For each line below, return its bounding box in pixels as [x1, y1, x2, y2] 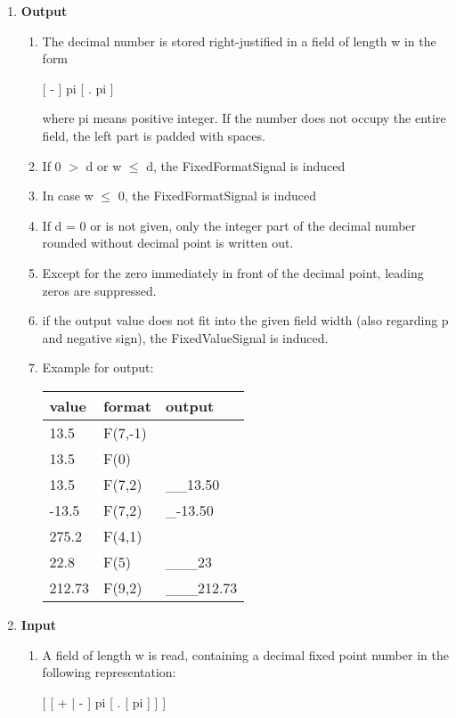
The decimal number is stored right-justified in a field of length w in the [42, 31, 436, 50]
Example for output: [42, 358, 154, 377]
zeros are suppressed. [42, 281, 157, 299]
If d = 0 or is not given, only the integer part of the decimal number [42, 216, 417, 234]
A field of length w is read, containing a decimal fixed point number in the [42, 645, 449, 664]
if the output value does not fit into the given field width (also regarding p [42, 311, 449, 330]
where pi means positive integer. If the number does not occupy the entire [42, 109, 446, 127]
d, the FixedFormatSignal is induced [146, 156, 346, 175]
